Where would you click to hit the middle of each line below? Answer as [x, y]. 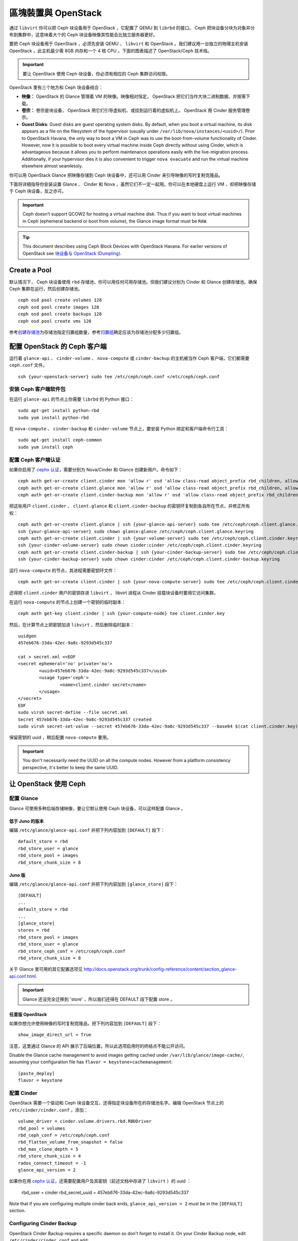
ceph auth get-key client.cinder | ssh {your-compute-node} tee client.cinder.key [121, 614]
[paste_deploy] [37, 1073]
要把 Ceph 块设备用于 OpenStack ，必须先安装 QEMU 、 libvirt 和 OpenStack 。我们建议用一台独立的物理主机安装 [129, 44]
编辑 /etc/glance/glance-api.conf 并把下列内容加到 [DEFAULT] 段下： [87, 830]
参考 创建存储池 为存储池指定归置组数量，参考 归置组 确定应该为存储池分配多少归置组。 [96, 332]
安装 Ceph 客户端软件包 [37, 389]
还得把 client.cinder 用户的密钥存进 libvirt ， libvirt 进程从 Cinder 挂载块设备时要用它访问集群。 [114, 593]
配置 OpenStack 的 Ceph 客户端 [58, 346]
